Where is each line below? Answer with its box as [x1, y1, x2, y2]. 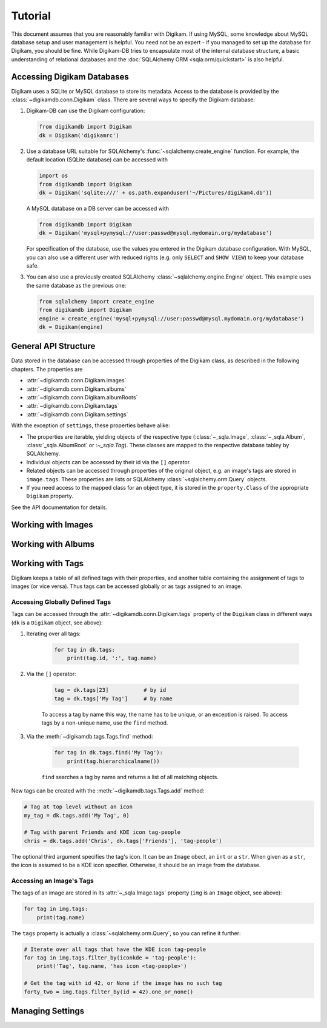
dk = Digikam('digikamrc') [39, 132, 119, 139]
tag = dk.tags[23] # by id [54, 686, 167, 694]
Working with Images [11, 519, 93, 530]
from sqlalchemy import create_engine [39, 298, 154, 305]
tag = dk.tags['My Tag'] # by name [54, 695, 173, 702]
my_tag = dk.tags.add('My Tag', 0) [24, 812, 130, 819]
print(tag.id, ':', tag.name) [67, 655, 157, 661]
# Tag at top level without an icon [24, 803, 133, 810]
